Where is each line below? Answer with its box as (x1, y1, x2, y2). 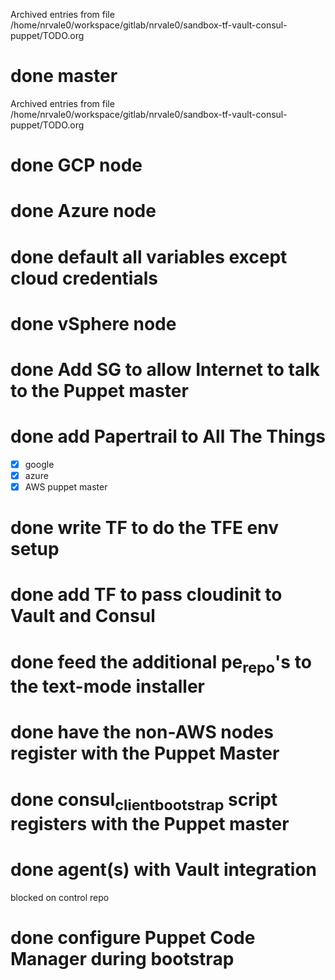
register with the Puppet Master (10, 742, 280, 765)
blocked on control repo (10, 892, 110, 904)
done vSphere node (10, 312, 177, 335)
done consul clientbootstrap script (10, 788, 278, 814)
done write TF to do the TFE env (10, 517, 280, 539)
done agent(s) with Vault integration (10, 859, 317, 881)
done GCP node (10, 154, 143, 177)
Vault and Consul (10, 605, 156, 628)
